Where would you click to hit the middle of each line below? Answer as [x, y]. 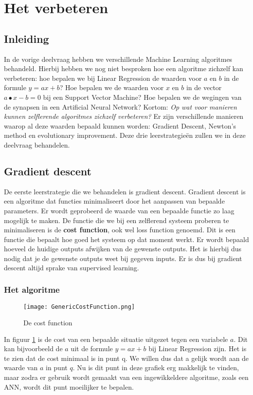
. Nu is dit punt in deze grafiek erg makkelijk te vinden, [156, 367]
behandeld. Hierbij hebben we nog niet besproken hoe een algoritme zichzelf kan [124, 68]
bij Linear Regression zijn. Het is [198, 348]
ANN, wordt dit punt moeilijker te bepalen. [69, 386]
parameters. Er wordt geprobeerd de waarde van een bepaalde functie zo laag [119, 210]
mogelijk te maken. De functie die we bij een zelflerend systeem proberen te [117, 220]
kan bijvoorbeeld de [33, 348]
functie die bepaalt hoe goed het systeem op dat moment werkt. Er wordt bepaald [126, 239]
